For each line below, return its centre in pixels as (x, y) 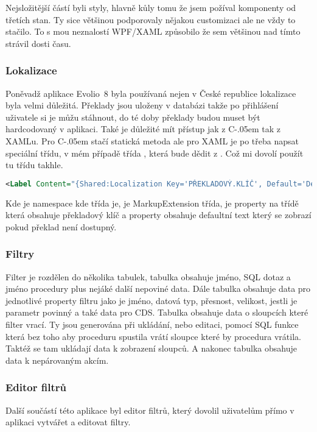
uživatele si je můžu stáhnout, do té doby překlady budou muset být (133, 117)
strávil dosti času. (38, 43)
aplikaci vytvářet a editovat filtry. (68, 422)
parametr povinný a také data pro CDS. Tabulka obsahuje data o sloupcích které (157, 312)
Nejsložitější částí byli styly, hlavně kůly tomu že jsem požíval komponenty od (151, 7)
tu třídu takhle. (34, 165)
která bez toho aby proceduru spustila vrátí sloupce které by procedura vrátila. (153, 336)
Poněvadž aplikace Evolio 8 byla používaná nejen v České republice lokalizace (151, 93)
